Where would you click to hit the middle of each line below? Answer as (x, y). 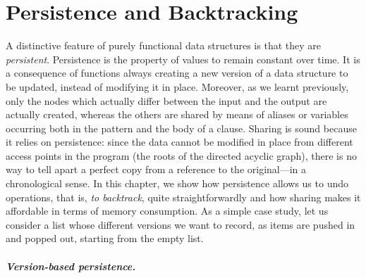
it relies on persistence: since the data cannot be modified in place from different (179, 142)
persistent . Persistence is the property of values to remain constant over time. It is (183, 59)
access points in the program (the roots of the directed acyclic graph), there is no (181, 155)
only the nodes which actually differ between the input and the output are (166, 100)
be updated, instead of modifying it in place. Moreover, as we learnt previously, (177, 86)
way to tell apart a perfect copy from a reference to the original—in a (156, 169)
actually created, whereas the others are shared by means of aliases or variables (177, 114)
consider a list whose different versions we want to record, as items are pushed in (181, 224)
